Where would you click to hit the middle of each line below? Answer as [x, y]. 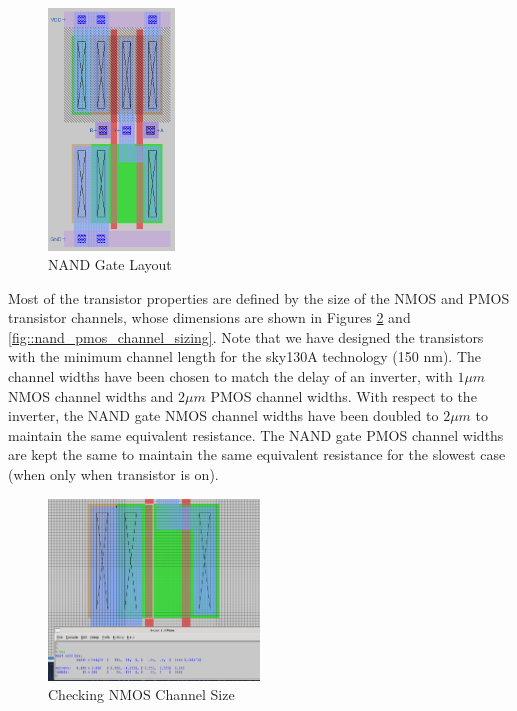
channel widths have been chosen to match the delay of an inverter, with [230, 376]
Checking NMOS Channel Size [141, 694]
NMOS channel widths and [91, 395]
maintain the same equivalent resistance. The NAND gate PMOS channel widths [256, 434]
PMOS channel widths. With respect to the [343, 395]
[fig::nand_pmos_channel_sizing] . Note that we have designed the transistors [246, 336]
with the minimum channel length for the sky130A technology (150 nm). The [245, 356]
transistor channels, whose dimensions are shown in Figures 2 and [209, 317]
